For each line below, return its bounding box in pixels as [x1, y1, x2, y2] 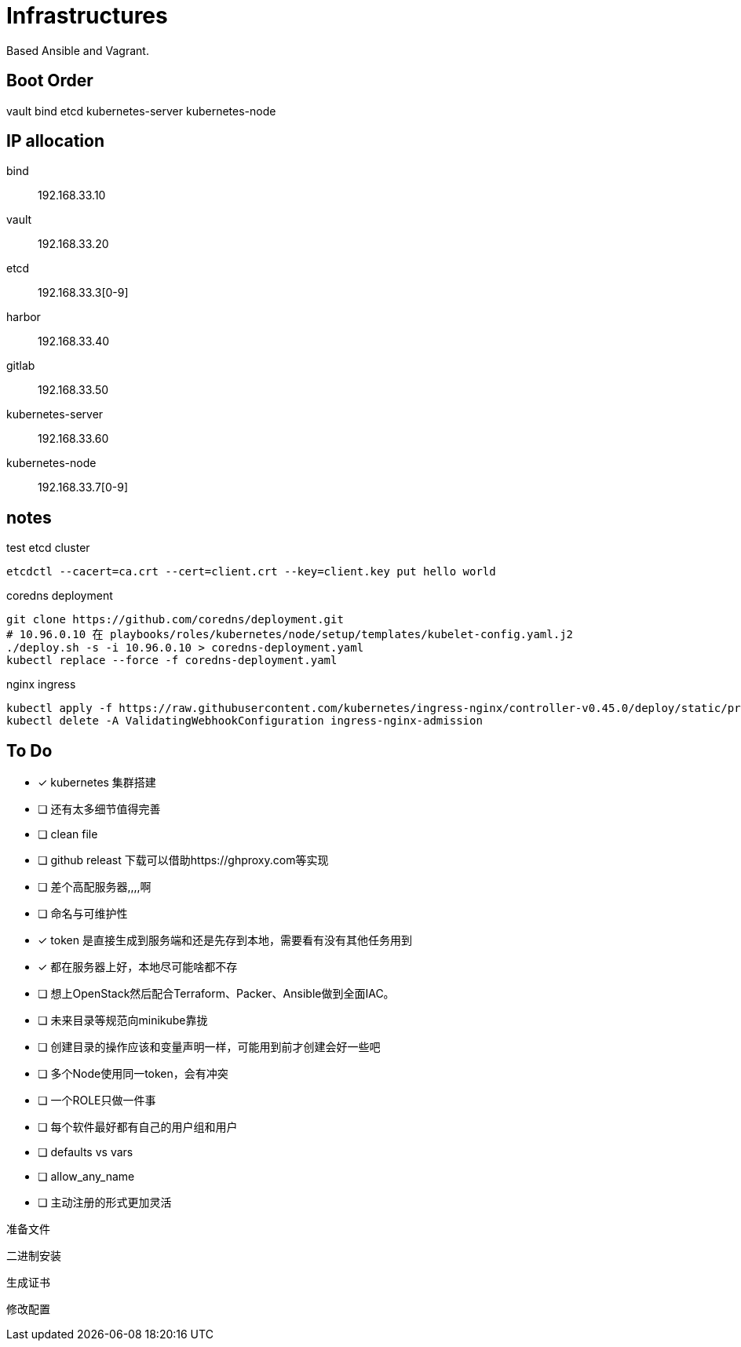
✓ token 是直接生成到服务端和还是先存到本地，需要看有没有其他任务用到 [38, 933, 412, 947]
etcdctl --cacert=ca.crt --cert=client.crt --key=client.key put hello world [6, 565, 496, 579]
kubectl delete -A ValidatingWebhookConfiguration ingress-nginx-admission [6, 714, 483, 728]
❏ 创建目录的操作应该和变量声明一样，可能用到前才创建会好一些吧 [38, 1040, 381, 1054]
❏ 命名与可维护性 [38, 907, 128, 921]
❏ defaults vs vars [38, 1145, 133, 1159]
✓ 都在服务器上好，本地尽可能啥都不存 [38, 960, 238, 974]
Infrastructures [6, 2, 168, 29]
